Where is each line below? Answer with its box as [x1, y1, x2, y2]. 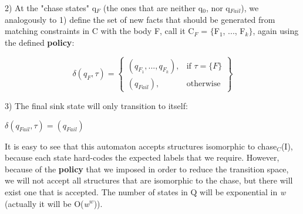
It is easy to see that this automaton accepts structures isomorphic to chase [5, 140, 277, 152]
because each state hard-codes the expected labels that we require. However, [5, 151, 280, 164]
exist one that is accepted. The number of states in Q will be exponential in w [5, 185, 286, 198]
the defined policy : [5, 36, 75, 48]
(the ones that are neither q [103, 2, 203, 13]
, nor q [206, 2, 230, 13]
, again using [253, 25, 299, 37]
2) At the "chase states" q [5, 2, 97, 13]
